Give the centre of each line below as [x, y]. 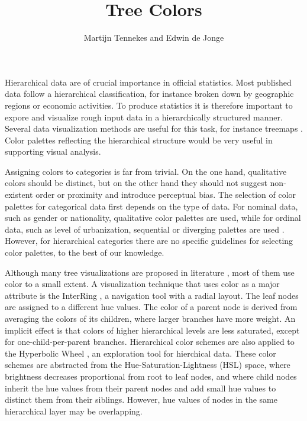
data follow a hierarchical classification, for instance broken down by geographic [149, 94]
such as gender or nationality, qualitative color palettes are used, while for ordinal [153, 218]
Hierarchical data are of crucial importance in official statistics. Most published [148, 82]
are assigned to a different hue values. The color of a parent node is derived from [151, 307]
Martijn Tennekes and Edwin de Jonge [154, 37]
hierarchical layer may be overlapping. [74, 411]
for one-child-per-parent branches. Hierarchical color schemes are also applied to [150, 342]
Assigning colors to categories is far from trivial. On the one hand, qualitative [146, 171]
